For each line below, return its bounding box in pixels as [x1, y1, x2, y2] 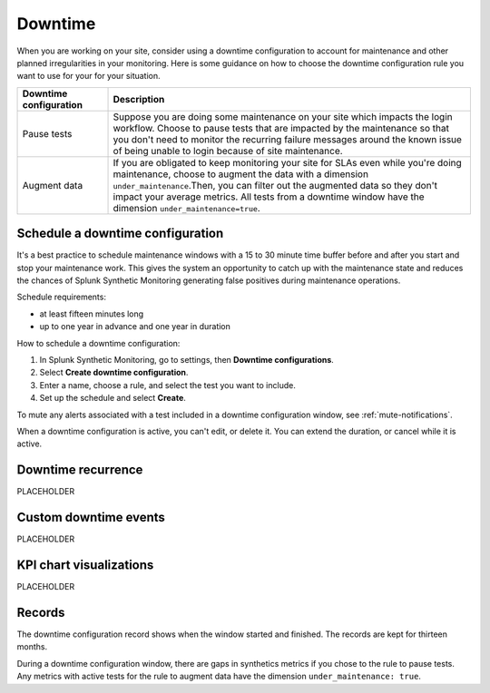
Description [113, 93, 165, 105]
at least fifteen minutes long [39, 308, 144, 319]
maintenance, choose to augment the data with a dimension [113, 168, 369, 181]
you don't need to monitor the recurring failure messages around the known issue [113, 132, 463, 145]
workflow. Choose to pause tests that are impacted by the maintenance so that [113, 122, 449, 134]
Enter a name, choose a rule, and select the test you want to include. [39, 379, 297, 390]
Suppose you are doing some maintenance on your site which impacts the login [113, 110, 453, 122]
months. [16, 641, 48, 652]
